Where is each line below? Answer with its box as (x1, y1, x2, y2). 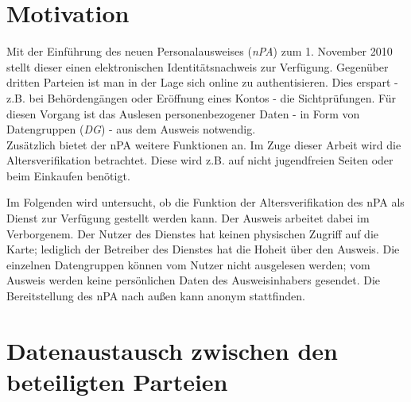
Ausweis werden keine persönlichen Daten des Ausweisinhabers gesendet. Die (6, 272, 381, 288)
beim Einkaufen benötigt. (6, 167, 130, 184)
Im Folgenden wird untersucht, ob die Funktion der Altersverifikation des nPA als (6, 194, 405, 211)
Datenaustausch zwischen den (6, 334, 339, 366)
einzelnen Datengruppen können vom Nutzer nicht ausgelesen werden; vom (6, 256, 370, 273)
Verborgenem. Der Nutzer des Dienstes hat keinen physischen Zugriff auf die (6, 225, 379, 242)
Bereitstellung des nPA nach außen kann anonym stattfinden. (6, 288, 305, 304)
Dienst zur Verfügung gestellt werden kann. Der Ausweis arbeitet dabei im (6, 210, 370, 226)
